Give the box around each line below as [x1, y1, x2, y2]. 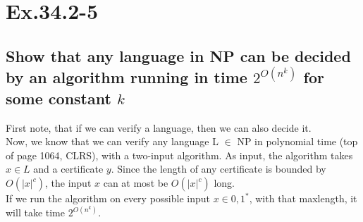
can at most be [103, 175, 168, 190]
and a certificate [33, 161, 104, 176]
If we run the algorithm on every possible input [6, 191, 211, 205]
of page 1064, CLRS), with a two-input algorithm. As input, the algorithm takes [6, 147, 353, 162]
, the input [44, 175, 92, 190]
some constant [6, 87, 111, 109]
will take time [6, 205, 65, 220]
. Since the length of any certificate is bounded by [111, 161, 326, 176]
